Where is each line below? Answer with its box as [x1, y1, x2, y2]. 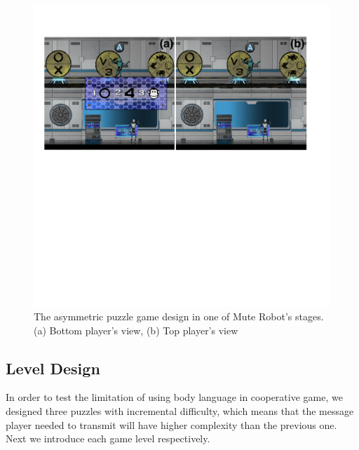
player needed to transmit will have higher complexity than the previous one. [6, 417, 337, 432]
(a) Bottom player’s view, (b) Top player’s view [34, 322, 238, 337]
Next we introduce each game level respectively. [6, 431, 210, 446]
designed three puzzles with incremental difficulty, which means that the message [6, 404, 354, 418]
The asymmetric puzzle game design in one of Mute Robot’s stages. [34, 309, 324, 324]
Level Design [6, 357, 100, 379]
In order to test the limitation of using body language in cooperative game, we [6, 390, 343, 404]
